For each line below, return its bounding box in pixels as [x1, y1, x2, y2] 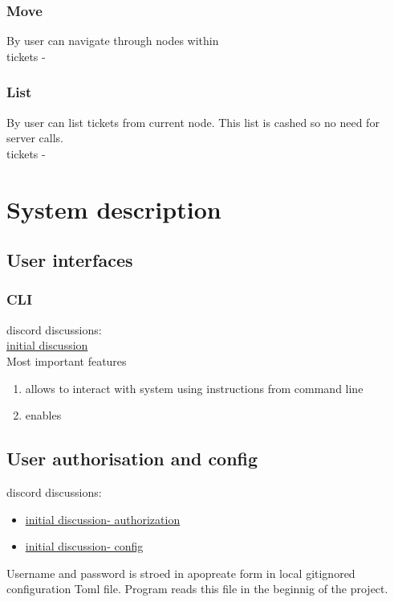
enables [25, 407, 62, 424]
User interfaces [6, 248, 133, 272]
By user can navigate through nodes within [6, 32, 219, 49]
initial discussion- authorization [25, 510, 181, 527]
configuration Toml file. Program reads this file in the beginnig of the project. [6, 580, 388, 597]
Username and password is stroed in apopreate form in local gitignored [6, 564, 355, 581]
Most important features [6, 352, 127, 369]
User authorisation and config [6, 446, 258, 471]
